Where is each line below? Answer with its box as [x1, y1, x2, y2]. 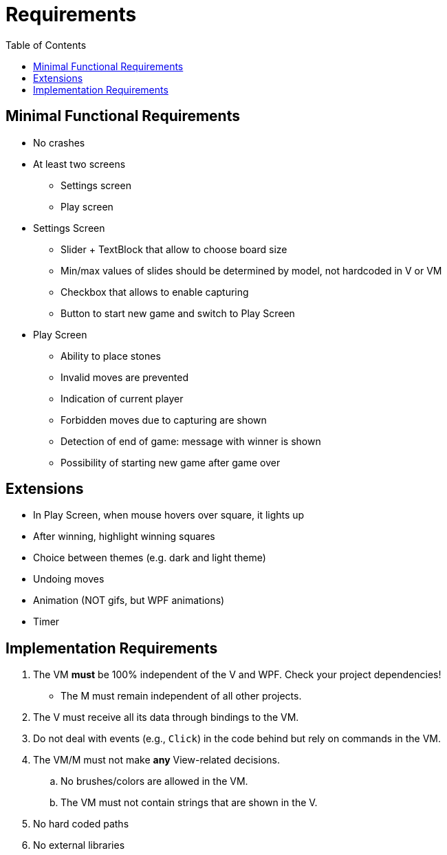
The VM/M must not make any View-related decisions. [33, 754, 280, 766]
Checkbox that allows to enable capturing [61, 285, 249, 298]
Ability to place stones [61, 349, 161, 362]
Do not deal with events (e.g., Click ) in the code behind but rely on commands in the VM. [33, 733, 441, 745]
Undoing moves [33, 573, 105, 585]
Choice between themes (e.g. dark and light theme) [33, 552, 266, 564]
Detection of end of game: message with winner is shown [61, 435, 321, 447]
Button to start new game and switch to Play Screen [61, 307, 295, 319]
